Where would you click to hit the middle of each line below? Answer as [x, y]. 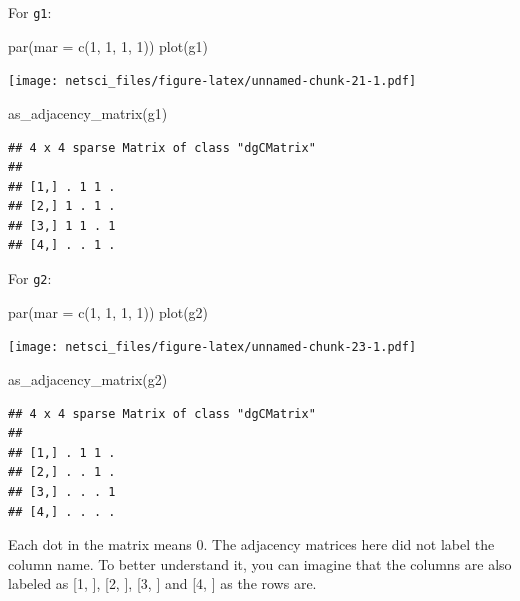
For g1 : [30, 12]
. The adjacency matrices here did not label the [349, 544]
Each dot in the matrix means [100, 544]
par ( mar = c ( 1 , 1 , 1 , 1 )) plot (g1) [108, 45]
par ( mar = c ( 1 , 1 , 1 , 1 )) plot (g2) [108, 311]
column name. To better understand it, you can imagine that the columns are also [260, 563]
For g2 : [30, 278]
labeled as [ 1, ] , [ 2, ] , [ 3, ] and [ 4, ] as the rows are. [162, 583]
